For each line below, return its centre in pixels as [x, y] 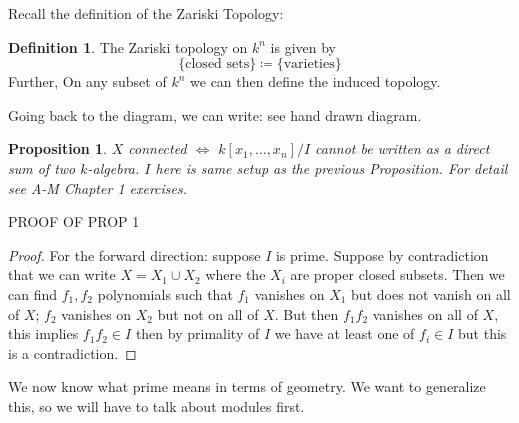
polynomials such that [165, 293]
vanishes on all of [425, 313]
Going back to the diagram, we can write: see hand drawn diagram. [215, 114]
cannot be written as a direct [402, 148]
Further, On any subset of [87, 81]
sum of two [42, 167]
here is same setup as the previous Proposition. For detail [331, 167]
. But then [306, 313]
